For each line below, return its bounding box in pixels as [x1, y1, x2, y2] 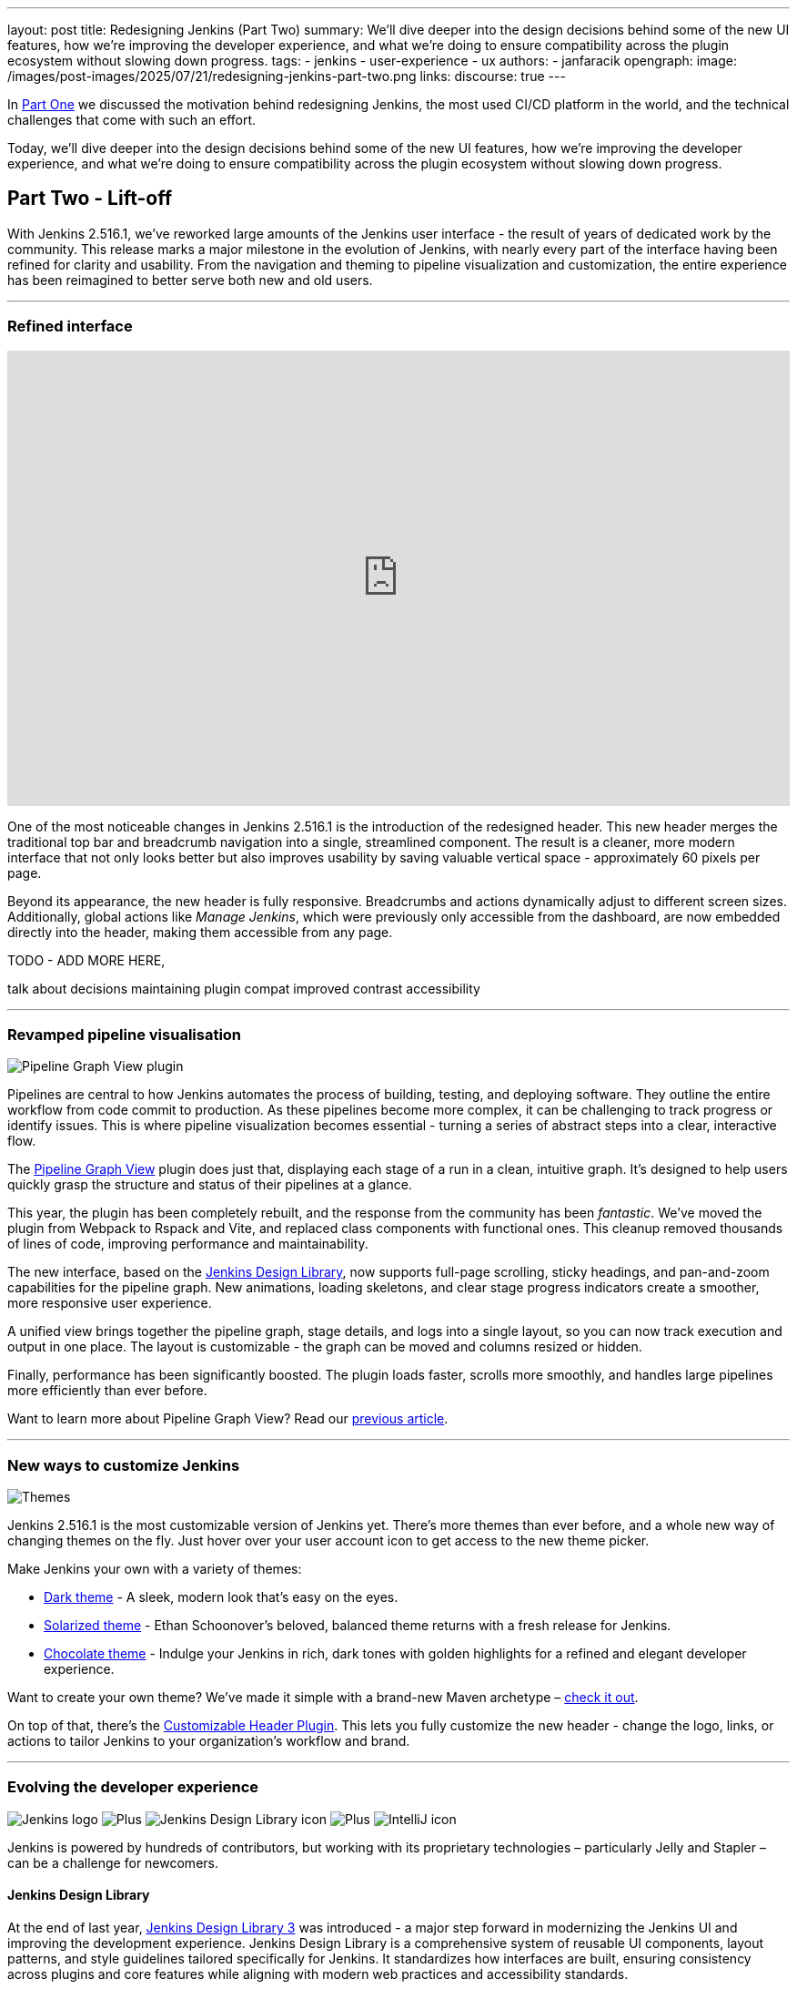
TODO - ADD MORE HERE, [7, 952, 166, 968]
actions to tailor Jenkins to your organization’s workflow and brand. [7, 1733, 410, 1749]
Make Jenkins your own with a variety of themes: [7, 1561, 302, 1577]
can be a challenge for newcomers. [7, 1854, 218, 1871]
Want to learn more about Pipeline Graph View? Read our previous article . [7, 1411, 449, 1427]
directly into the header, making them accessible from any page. [7, 923, 393, 940]
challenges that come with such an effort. [7, 112, 257, 127]
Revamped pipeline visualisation [7, 1025, 242, 1044]
